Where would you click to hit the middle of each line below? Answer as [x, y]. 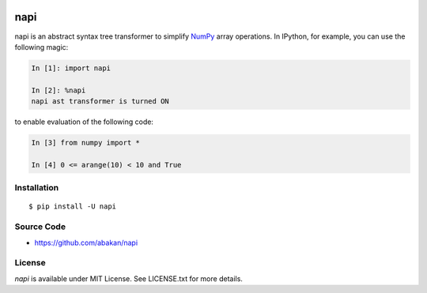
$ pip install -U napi [73, 207]
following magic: [42, 47]
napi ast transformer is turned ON [100, 101]
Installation [37, 188]
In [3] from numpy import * [85, 143]
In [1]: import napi [71, 68]
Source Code [40, 227]
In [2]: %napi [59, 90]
